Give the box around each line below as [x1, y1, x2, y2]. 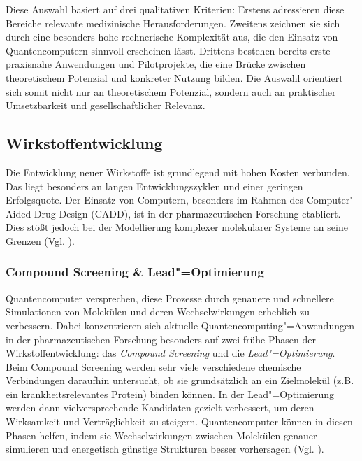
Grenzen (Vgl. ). [6, 233, 75, 248]
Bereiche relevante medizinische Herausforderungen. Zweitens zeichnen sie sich [6, 15, 340, 30]
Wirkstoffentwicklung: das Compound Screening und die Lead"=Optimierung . [6, 346, 335, 360]
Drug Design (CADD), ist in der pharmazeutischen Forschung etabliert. [34, 206, 341, 220]
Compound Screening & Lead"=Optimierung [6, 263, 264, 281]
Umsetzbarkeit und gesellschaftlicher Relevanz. [6, 98, 205, 113]
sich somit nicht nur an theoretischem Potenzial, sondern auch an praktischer [6, 84, 336, 99]
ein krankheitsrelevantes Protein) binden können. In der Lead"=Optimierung [6, 386, 334, 401]
